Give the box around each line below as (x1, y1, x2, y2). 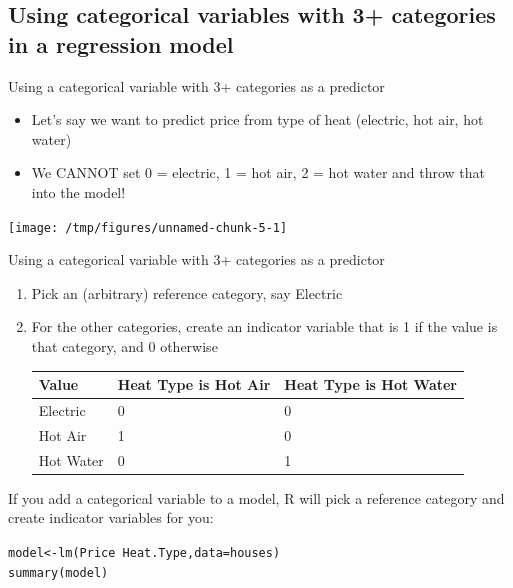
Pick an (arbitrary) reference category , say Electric (31, 282, 343, 303)
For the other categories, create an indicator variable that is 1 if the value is (31, 316, 498, 337)
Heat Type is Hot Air (117, 374, 271, 395)
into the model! (31, 181, 126, 202)
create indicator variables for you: (8, 507, 214, 528)
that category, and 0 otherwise (31, 336, 218, 356)
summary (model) (8, 565, 109, 580)
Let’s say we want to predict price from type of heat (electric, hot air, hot (31, 109, 484, 130)
